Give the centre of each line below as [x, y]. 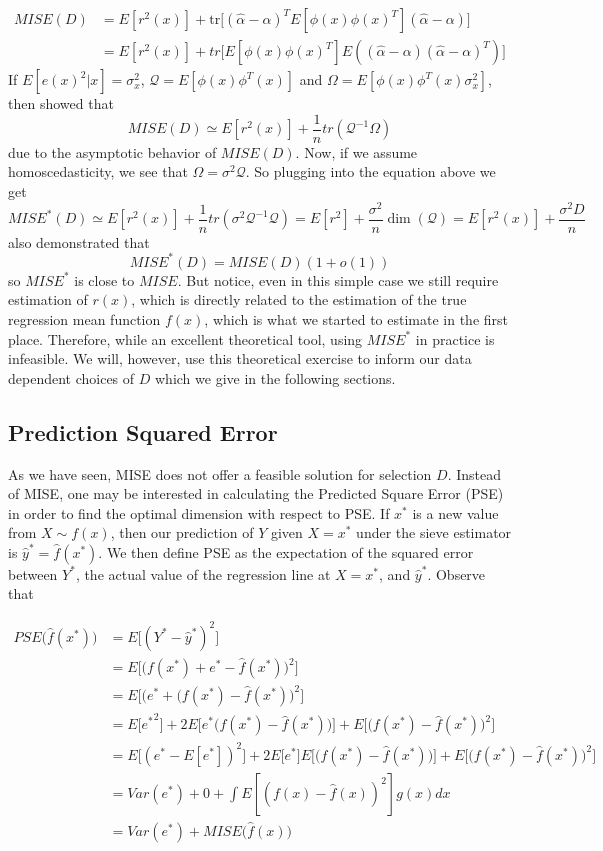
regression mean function [84, 318]
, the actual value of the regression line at [203, 573]
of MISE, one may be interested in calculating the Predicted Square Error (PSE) [256, 493]
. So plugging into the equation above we [370, 171]
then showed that [61, 103]
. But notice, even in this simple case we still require [338, 279]
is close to [104, 279]
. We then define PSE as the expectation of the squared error [286, 551]
